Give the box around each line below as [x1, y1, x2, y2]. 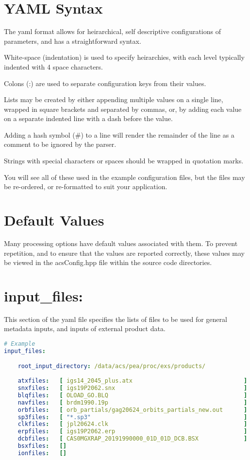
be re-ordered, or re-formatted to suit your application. [4, 181, 167, 192]
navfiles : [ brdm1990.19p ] [17, 399, 248, 406]
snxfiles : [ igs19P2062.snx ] [17, 385, 248, 392]
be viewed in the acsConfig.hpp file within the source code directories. [4, 257, 212, 267]
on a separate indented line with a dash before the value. [4, 113, 173, 124]
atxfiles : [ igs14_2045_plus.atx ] [17, 377, 248, 385]
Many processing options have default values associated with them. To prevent [4, 238, 238, 248]
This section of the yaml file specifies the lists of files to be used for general [4, 314, 227, 324]
